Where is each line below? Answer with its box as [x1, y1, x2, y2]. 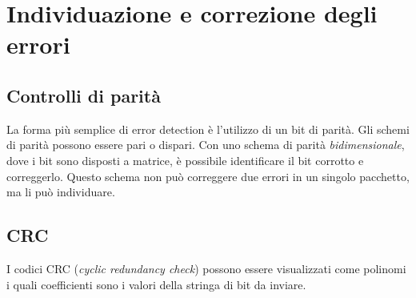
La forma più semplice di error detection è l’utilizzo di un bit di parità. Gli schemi [6, 120, 410, 137]
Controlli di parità [6, 83, 161, 107]
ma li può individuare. [6, 183, 115, 200]
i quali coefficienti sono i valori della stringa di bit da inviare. [6, 276, 306, 292]
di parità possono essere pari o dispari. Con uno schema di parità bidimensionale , [6, 136, 405, 153]
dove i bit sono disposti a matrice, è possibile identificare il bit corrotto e [6, 151, 364, 168]
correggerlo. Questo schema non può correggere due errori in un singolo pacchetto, [6, 167, 410, 184]
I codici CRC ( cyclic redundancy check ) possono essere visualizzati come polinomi [6, 260, 406, 276]
